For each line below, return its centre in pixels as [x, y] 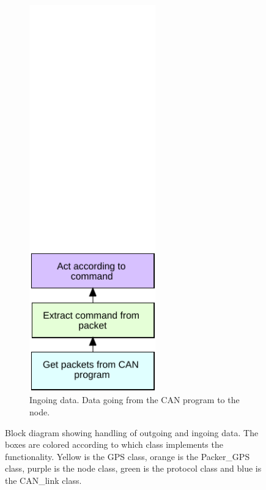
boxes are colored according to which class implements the [114, 444]
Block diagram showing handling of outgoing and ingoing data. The [132, 432]
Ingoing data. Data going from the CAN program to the [135, 400]
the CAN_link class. [43, 480]
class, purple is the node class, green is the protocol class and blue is [133, 468]
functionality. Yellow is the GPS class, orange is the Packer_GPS [127, 456]
